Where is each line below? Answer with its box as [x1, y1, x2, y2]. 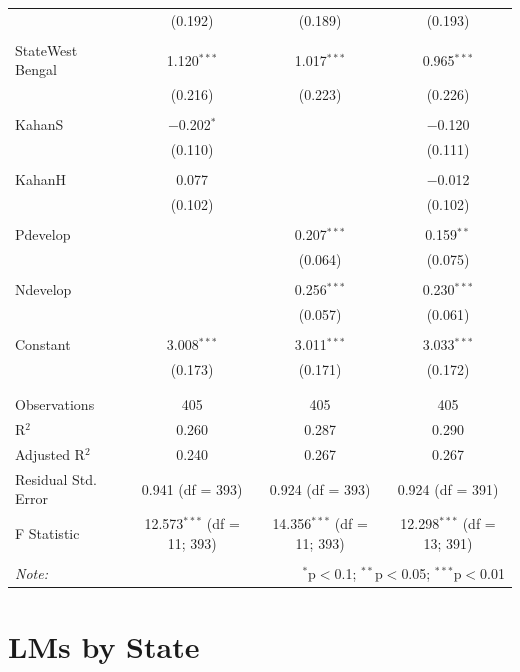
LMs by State [8, 626, 200, 667]
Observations [15, 394, 95, 415]
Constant [15, 334, 71, 355]
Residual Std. [15, 468, 97, 489]
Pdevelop [15, 224, 71, 245]
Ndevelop [15, 279, 72, 300]
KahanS [15, 114, 64, 135]
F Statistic [15, 523, 80, 544]
